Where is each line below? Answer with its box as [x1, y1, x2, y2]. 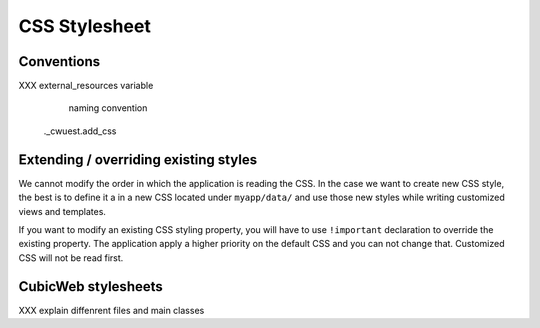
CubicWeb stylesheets [18, 278, 164, 295]
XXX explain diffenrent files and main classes [18, 304, 205, 316]
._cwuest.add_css [43, 125, 117, 137]
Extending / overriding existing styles [18, 151, 258, 168]
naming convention [68, 102, 148, 114]
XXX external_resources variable [18, 80, 154, 92]
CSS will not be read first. [18, 251, 124, 264]
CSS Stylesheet [18, 15, 152, 37]
